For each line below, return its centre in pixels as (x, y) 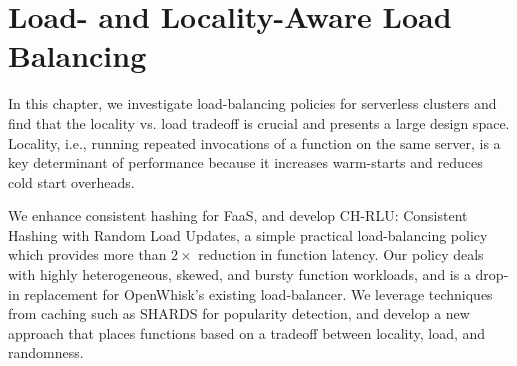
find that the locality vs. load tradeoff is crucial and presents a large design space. (259, 122)
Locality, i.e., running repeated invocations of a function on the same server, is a (254, 142)
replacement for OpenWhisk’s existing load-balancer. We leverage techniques (258, 293)
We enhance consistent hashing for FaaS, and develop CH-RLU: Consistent (238, 215)
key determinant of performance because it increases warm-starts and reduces (245, 162)
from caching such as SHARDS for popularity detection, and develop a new (239, 313)
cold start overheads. (71, 181)
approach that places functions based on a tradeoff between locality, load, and (247, 332)
